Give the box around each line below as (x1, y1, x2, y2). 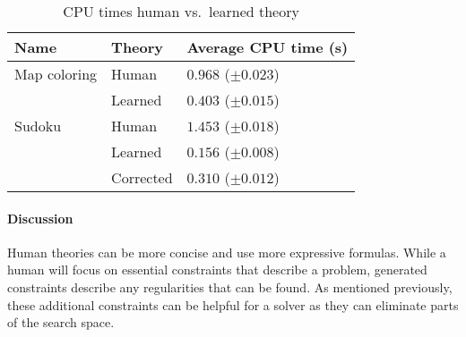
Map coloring (14, 63, 98, 84)
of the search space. (7, 313, 115, 332)
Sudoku (14, 115, 62, 136)
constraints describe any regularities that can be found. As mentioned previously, (7, 277, 453, 296)
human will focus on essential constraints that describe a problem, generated (7, 260, 427, 279)
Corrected (111, 167, 173, 188)
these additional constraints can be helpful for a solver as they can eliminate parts (7, 295, 459, 314)
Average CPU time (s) (186, 37, 349, 57)
